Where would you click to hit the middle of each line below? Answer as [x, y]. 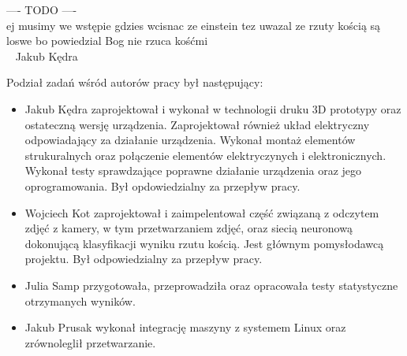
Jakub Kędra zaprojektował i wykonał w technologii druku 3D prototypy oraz [213, 108]
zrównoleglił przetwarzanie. [90, 342]
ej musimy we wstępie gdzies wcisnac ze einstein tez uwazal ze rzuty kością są [194, 25]
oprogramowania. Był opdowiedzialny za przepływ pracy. [162, 185]
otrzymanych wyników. [80, 300]
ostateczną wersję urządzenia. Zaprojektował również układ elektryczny [197, 124]
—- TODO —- [42, 9]
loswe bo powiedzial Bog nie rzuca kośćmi [107, 41]
